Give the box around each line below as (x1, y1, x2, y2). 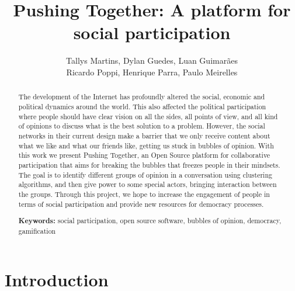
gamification (18, 226, 56, 235)
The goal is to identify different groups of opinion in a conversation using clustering (18, 169, 272, 179)
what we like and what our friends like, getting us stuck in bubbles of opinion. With (18, 140, 274, 150)
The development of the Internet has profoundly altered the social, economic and (18, 92, 265, 102)
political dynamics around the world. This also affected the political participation (18, 101, 266, 111)
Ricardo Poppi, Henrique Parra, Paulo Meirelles (66, 65, 238, 78)
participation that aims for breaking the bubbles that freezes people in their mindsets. (18, 160, 280, 169)
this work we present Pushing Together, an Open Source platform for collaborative (18, 150, 270, 160)
